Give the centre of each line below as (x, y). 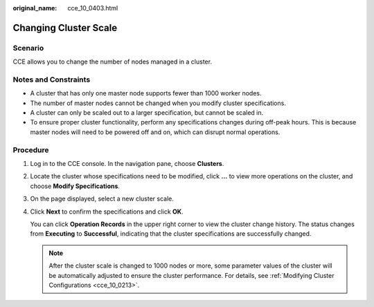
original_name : (35, 8)
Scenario (28, 48)
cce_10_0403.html (93, 8)
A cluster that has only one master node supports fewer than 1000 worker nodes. (146, 93)
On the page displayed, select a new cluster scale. (102, 199)
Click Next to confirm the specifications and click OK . (107, 212)
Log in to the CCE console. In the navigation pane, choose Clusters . (127, 164)
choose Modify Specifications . (75, 186)
